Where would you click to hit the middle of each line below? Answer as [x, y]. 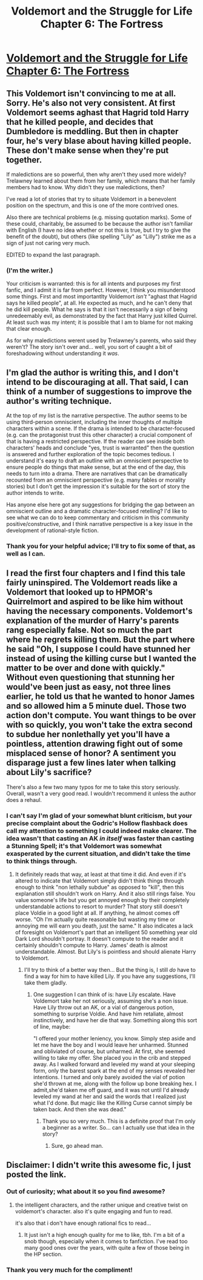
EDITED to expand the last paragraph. [53, 255]
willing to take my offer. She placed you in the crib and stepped [112, 1058]
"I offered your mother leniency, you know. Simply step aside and [114, 1039]
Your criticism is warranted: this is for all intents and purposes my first [94, 284]
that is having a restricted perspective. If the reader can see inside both [95, 442]
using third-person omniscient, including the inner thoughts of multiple [95, 422]
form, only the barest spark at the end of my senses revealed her [114, 1071]
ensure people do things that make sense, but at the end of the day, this [96, 467]
